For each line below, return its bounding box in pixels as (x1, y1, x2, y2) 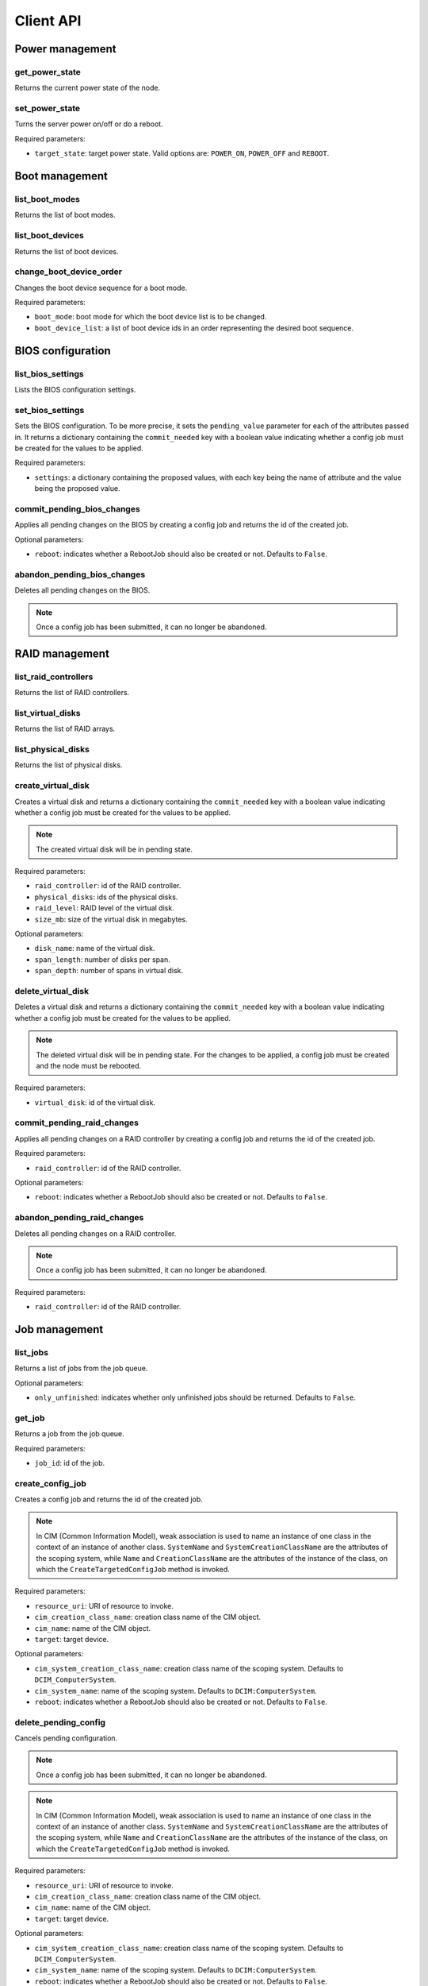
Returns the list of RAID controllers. (14, 688, 130, 697)
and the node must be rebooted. (36, 1061, 142, 1070)
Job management (14, 1323, 104, 1336)
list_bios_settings (14, 368, 84, 379)
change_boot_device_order (14, 266, 123, 277)
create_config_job (14, 1478, 87, 1489)
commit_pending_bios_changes (14, 503, 140, 514)
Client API (14, 12, 82, 29)
